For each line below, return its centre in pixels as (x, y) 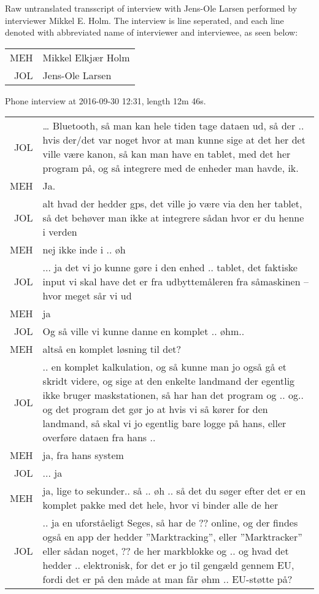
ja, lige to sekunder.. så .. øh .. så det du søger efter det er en (174, 491)
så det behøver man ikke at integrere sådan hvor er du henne (173, 218)
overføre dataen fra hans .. (99, 438)
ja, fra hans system (83, 455)
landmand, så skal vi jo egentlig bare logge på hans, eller (164, 423)
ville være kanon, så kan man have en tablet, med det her (167, 154)
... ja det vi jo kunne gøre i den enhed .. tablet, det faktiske (170, 268)
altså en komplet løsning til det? (112, 349)
